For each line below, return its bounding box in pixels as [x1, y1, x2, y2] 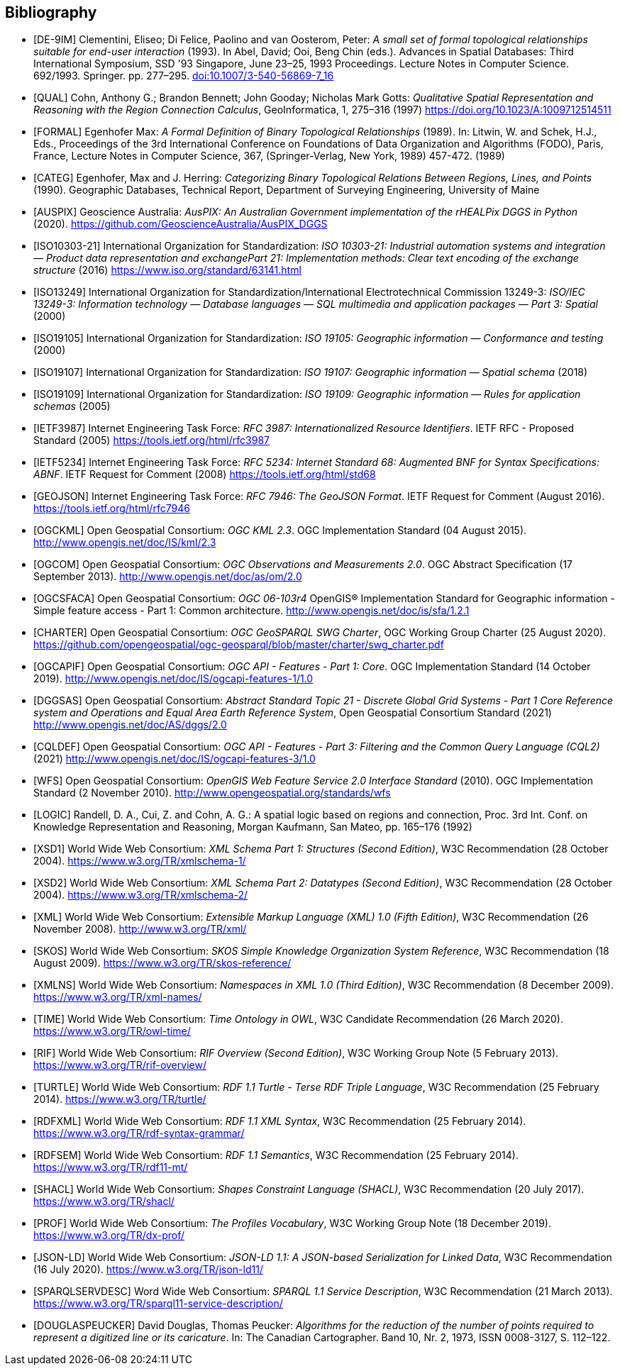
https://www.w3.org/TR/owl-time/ [33, 1025, 191, 1038]
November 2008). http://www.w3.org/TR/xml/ [33, 923, 247, 936]
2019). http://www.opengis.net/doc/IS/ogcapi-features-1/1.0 [33, 672, 314, 685]
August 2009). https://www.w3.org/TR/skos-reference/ [33, 957, 292, 970]
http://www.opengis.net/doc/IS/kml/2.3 [33, 536, 216, 549]
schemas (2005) [33, 400, 111, 413]
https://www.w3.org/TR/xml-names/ [33, 991, 202, 1004]
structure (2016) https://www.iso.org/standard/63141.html [33, 264, 301, 277]
